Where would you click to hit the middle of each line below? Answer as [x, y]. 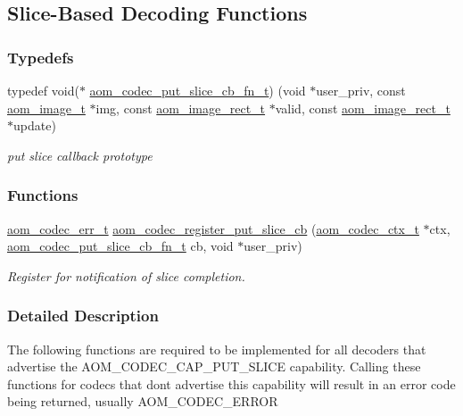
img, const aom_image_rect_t [181, 108]
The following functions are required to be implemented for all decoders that [217, 349]
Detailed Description [83, 316]
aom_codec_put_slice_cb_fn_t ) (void [198, 90]
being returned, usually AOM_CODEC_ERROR [143, 401]
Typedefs [41, 57]
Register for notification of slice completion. [126, 275]
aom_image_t [46, 108]
